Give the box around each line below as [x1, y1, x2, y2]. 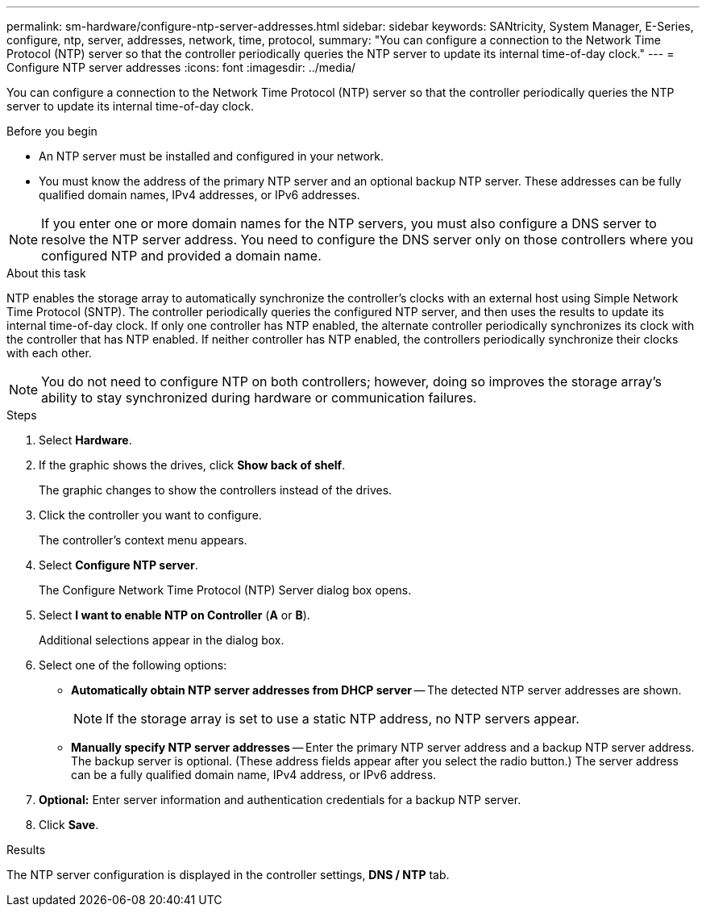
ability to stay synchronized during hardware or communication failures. [41, 390, 477, 406]
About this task [6, 266, 86, 280]
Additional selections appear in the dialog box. [39, 633, 284, 647]
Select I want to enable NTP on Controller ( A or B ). [39, 608, 310, 622]
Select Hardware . [39, 433, 132, 447]
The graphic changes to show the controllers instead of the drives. [39, 483, 392, 497]
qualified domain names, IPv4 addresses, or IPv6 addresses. [39, 188, 360, 202]
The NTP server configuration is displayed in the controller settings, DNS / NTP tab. [6, 868, 450, 882]
